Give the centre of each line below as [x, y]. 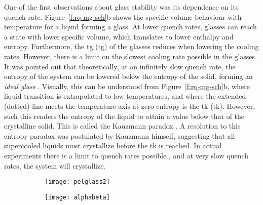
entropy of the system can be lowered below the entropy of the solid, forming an [128, 76]
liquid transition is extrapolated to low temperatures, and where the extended [125, 96]
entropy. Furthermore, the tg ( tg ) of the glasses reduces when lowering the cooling [131, 46]
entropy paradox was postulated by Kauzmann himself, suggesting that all [120, 135]
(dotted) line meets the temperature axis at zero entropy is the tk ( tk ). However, [130, 106]
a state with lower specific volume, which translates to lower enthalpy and [119, 36]
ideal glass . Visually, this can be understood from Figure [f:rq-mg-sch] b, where [127, 86]
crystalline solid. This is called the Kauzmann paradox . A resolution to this [122, 126]
